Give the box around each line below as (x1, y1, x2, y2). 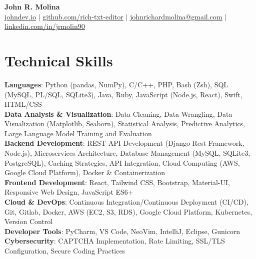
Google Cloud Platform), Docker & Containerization (4, 167, 165, 178)
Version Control (4, 216, 53, 227)
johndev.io (4, 11, 36, 21)
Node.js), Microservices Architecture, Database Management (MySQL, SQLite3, (4, 148, 250, 158)
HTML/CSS (4, 99, 42, 109)
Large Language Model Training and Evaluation (4, 128, 152, 138)
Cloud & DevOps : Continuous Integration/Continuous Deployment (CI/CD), (4, 197, 248, 207)
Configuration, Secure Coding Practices (4, 246, 125, 256)
